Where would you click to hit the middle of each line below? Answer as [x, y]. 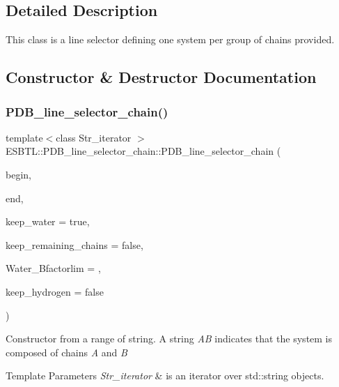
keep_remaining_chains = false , [74, 244]
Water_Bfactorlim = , [53, 268]
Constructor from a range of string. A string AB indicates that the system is [169, 339]
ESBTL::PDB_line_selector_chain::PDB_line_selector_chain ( [143, 151]
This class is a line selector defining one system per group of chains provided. [170, 39]
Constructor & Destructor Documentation [161, 77]
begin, [18, 174]
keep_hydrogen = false [55, 291]
